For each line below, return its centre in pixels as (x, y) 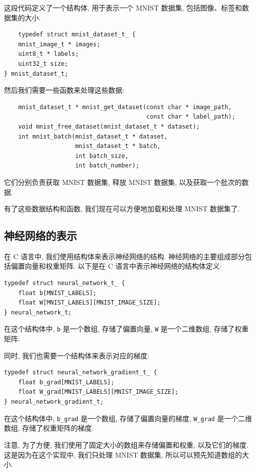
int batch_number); (107, 166)
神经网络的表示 (41, 236)
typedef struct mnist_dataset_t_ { (77, 35)
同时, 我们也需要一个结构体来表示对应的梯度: (77, 355)
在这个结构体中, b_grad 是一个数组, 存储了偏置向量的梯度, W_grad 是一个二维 (128, 418)
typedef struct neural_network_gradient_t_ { (81, 373)
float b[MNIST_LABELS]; (57, 293)
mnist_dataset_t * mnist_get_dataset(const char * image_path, (125, 107)
